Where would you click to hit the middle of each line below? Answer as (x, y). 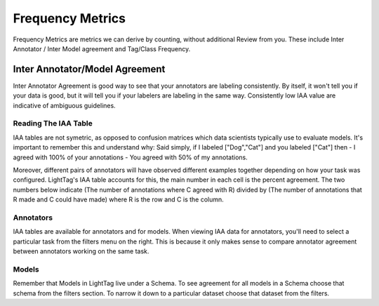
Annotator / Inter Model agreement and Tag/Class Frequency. (102, 48)
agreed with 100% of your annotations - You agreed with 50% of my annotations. (131, 157)
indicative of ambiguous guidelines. (64, 105)
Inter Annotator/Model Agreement (89, 69)
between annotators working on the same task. (81, 251)
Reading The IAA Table (53, 124)
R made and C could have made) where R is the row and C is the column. (118, 199)
